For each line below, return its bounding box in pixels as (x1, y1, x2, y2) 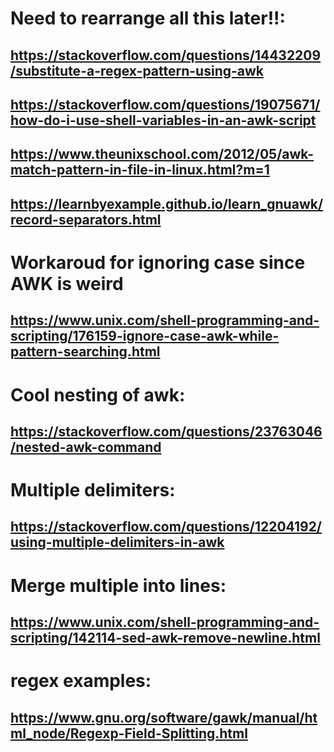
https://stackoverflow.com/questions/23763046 (10, 423, 323, 440)
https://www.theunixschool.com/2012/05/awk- (10, 146, 315, 163)
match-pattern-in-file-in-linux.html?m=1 (10, 162, 270, 179)
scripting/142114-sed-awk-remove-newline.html (10, 630, 321, 647)
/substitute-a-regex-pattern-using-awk (10, 62, 265, 79)
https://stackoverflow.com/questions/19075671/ (10, 96, 321, 113)
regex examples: (10, 670, 152, 692)
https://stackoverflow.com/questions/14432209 (10, 47, 322, 64)
